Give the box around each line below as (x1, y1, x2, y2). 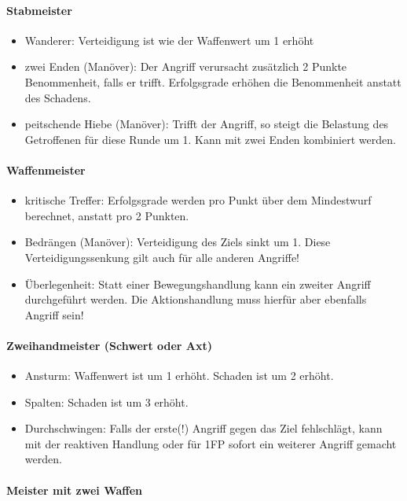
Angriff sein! (24, 306, 84, 322)
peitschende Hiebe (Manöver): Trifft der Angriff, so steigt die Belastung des (24, 116, 389, 132)
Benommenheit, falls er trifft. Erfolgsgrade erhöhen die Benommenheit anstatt (24, 73, 401, 90)
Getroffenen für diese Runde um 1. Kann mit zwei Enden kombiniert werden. (24, 131, 396, 147)
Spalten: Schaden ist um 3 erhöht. (24, 393, 189, 410)
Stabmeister (6, 2, 72, 18)
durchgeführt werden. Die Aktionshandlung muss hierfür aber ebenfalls (24, 291, 367, 308)
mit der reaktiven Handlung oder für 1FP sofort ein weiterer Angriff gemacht (24, 435, 397, 451)
